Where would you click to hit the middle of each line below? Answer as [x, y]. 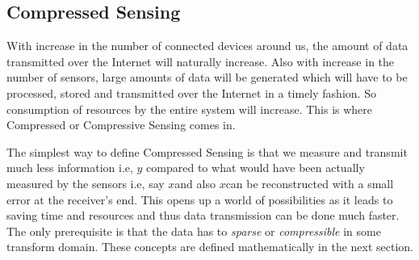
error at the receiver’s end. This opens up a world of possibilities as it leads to [200, 199]
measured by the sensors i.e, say [86, 183]
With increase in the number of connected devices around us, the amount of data [207, 46]
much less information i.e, [70, 168]
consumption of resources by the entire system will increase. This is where [190, 109]
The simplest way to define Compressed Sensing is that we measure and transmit [207, 151]
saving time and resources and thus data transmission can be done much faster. [203, 215]
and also [195, 183]
